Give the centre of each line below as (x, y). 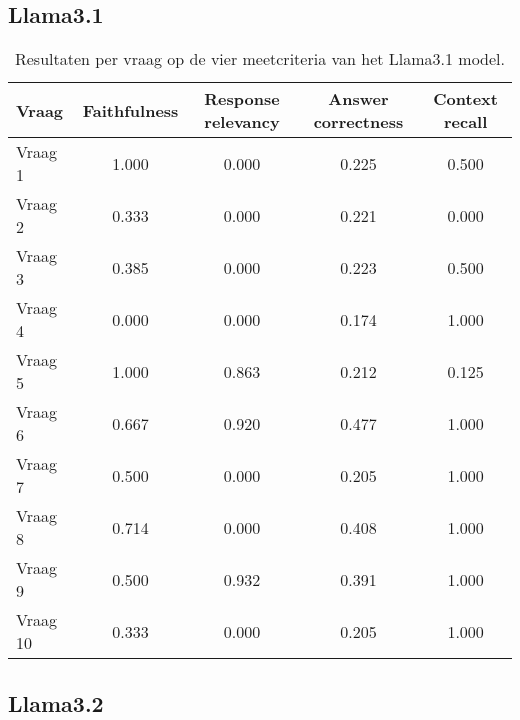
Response (242, 99)
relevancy (242, 122)
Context (465, 99)
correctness (358, 122)
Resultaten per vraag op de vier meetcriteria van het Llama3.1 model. (260, 59)
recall (465, 122)
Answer (358, 99)
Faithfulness (130, 110)
